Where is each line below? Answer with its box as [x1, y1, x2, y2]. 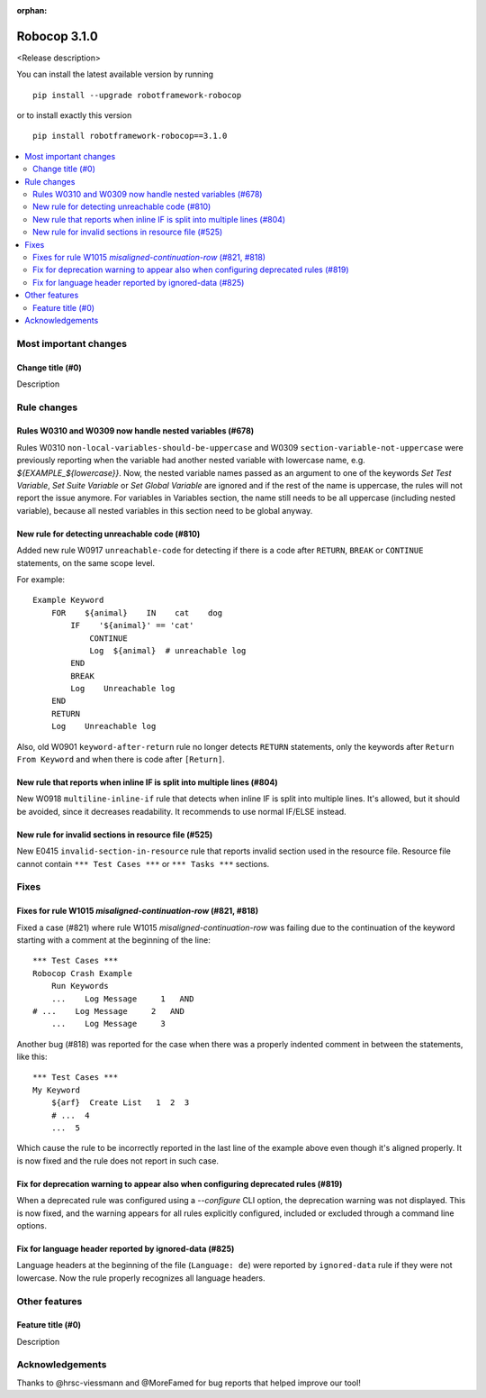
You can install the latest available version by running [16, 69, 214, 80]
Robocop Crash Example [32, 968, 133, 978]
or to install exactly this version [16, 110, 132, 121]
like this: [16, 1051, 48, 1063]
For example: [16, 573, 66, 585]
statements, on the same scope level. [16, 557, 156, 568]
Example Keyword [32, 595, 104, 606]
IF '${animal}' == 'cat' [70, 620, 194, 631]
